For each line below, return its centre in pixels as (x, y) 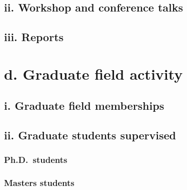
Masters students (39, 183)
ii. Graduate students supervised (90, 135)
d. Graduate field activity (93, 73)
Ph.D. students (36, 160)
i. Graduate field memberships (84, 106)
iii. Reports (34, 37)
